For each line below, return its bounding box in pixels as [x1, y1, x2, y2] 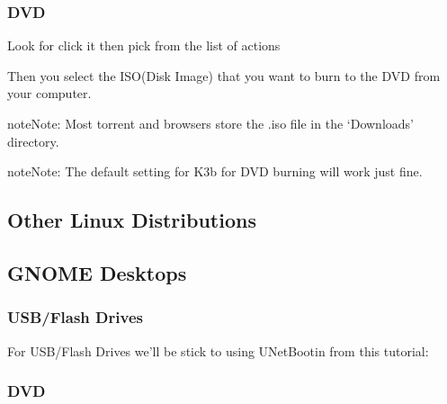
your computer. [7, 84, 92, 103]
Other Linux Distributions [7, 206, 256, 234]
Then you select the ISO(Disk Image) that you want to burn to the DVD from [7, 66, 441, 85]
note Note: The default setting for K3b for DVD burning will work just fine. [7, 162, 423, 181]
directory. [7, 131, 59, 150]
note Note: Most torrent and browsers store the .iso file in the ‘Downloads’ [7, 114, 414, 132]
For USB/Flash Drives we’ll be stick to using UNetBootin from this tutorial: [7, 341, 429, 360]
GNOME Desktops [7, 258, 187, 286]
